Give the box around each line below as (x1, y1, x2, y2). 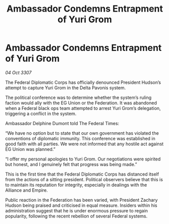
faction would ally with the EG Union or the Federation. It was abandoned (5, 99, 157, 106)
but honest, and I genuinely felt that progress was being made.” (5, 161, 137, 167)
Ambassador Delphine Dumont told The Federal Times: (5, 120, 120, 126)
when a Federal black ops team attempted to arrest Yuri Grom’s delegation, (5, 105, 161, 111)
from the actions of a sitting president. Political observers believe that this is (5, 176, 163, 182)
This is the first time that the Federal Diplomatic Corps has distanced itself (5, 171, 159, 177)
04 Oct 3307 (5, 69, 32, 76)
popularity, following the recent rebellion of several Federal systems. (5, 213, 148, 219)
